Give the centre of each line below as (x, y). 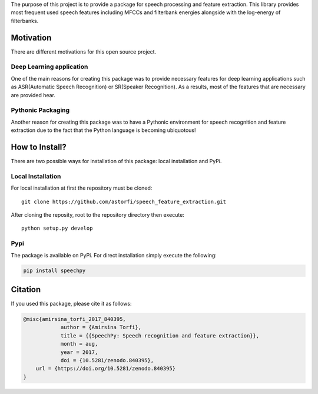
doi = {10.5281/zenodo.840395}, (107, 360)
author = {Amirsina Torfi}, (101, 327)
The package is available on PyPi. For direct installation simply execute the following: (114, 255)
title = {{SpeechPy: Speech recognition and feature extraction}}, (160, 335)
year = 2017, (79, 352)
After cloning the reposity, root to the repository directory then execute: (98, 214)
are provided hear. (33, 95)
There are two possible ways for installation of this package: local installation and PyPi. (116, 161)
